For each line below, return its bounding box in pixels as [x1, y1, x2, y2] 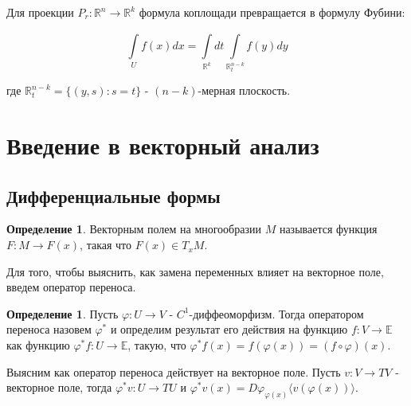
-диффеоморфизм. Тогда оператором [189, 305, 364, 322]
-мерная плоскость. [198, 82, 291, 99]
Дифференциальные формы [6, 183, 221, 208]
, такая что [80, 236, 132, 253]
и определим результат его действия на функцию [110, 321, 348, 338]
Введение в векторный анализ [6, 129, 319, 162]
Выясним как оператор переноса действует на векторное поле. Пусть [6, 363, 341, 380]
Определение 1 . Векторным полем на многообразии [6, 221, 261, 237]
